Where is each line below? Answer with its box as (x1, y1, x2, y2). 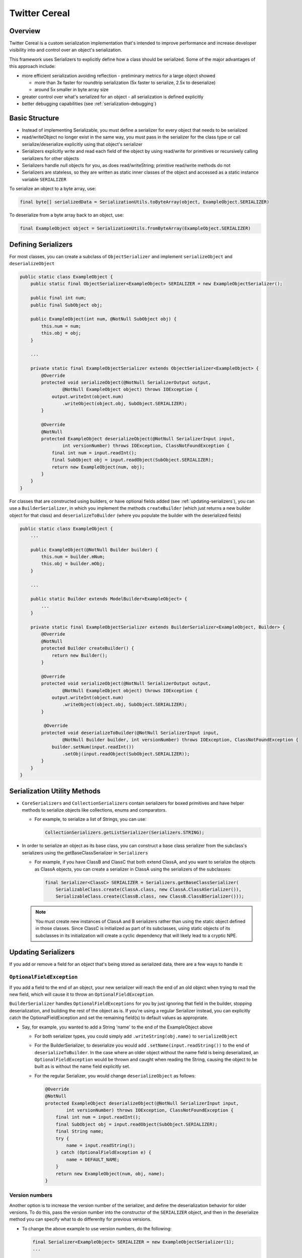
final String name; (55, 1129, 104, 1134)
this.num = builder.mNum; (41, 554, 105, 560)
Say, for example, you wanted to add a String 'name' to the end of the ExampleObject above (22, 1024, 213, 1030)
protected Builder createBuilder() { (41, 646, 134, 651)
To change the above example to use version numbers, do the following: (22, 1225, 172, 1231)
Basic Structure (9, 114, 59, 122)
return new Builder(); (51, 652, 108, 658)
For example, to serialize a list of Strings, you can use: (34, 816, 147, 822)
